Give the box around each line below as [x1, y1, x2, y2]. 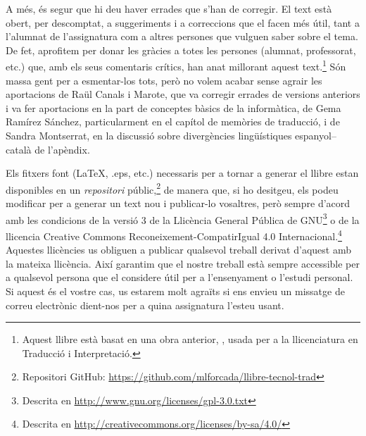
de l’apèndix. [34, 142, 90, 156]
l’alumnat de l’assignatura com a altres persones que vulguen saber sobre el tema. [6, 29, 358, 44]
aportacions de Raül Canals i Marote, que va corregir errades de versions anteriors [6, 87, 360, 101]
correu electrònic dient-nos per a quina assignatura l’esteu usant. [6, 297, 284, 312]
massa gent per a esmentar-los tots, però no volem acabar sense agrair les [6, 73, 322, 87]
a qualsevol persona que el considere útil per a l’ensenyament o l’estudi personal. [6, 270, 353, 285]
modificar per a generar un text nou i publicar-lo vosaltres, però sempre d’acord [6, 196, 351, 211]
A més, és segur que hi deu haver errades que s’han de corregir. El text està [6, 1, 332, 15]
